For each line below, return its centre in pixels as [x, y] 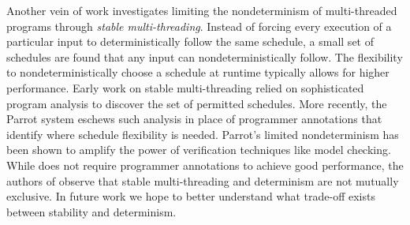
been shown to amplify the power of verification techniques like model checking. [199, 150]
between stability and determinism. [91, 211]
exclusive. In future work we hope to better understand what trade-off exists [191, 196]
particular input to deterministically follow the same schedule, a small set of [190, 41]
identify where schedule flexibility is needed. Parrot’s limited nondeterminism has [203, 134]
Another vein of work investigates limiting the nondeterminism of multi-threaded [202, 10]
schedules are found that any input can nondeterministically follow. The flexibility [205, 56]
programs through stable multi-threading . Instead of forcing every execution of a [199, 26]
